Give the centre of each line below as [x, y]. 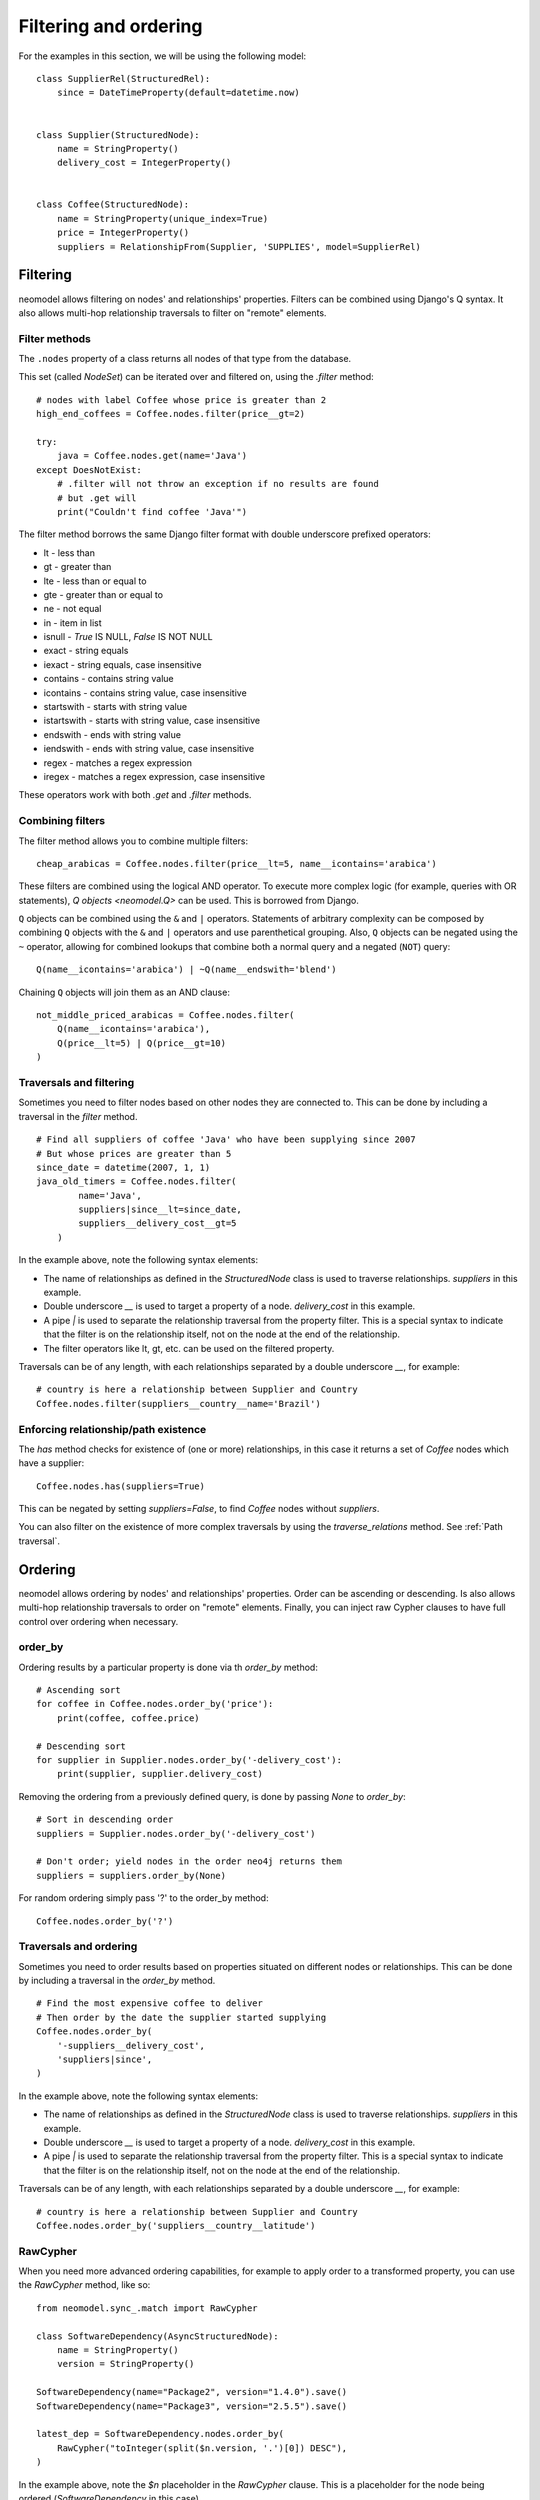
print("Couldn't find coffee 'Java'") [152, 511]
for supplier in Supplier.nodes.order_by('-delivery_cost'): [189, 1760]
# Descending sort [81, 1746]
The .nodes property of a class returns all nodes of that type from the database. [185, 359]
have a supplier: [51, 1463]
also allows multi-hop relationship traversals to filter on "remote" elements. [172, 312]
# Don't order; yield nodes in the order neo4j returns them [189, 1861]
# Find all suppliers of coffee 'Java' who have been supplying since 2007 [226, 1139]
